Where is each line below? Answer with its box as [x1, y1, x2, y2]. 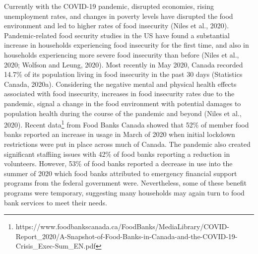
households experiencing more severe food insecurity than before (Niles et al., [4, 49, 239, 60]
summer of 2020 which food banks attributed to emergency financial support [4, 168, 237, 178]
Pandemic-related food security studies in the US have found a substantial [4, 30, 230, 40]
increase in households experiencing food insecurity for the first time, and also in [4, 40, 249, 50]
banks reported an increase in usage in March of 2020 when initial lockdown [4, 129, 235, 139]
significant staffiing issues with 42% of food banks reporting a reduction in [4, 148, 230, 159]
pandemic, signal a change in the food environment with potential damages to [4, 98, 241, 108]
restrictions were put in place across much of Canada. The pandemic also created [4, 138, 251, 149]
